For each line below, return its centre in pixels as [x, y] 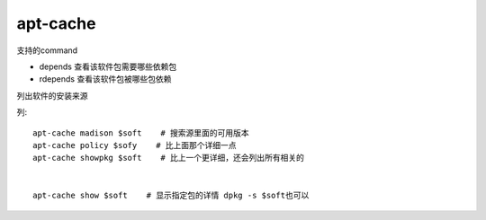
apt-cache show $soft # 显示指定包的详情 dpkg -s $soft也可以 [171, 196]
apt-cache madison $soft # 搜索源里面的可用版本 [141, 133]
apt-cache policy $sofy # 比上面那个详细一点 [135, 145]
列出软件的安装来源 [52, 95]
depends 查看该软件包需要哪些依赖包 [108, 66]
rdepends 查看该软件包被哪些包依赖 [105, 79]
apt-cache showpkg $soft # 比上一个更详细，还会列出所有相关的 [169, 158]
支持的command [47, 50]
